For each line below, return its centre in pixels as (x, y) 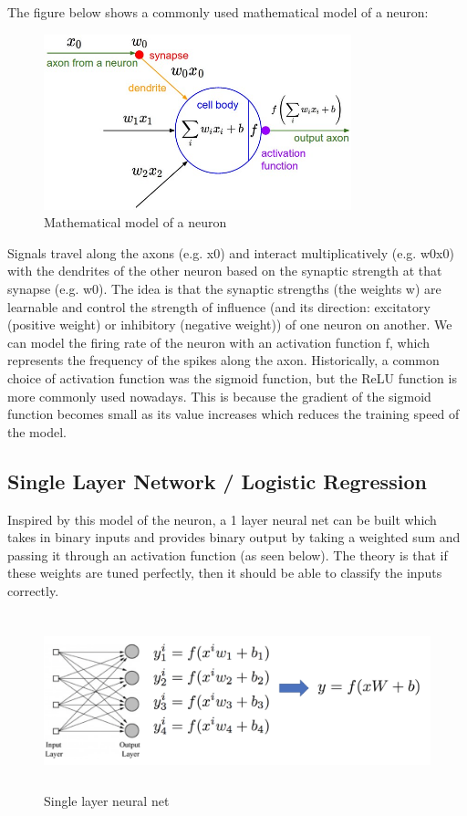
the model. (37, 431)
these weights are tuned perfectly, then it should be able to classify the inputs (225, 573)
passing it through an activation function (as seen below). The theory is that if (228, 554)
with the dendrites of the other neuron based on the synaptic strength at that (225, 271)
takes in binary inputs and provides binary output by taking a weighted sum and (234, 537)
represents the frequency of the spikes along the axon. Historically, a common (223, 360)
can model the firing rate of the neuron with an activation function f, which (218, 342)
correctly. (33, 590)
